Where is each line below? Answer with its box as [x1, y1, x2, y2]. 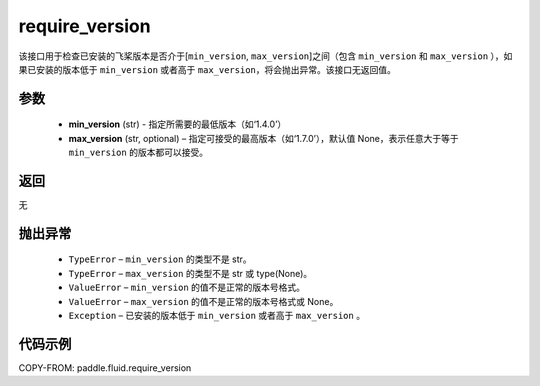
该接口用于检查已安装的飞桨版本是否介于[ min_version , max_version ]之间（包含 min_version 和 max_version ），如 [18, 50, 513, 62]
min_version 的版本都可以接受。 [68, 146, 209, 159]
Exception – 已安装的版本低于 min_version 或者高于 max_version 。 [68, 310, 365, 321]
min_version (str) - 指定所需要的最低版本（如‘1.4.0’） [68, 118, 287, 130]
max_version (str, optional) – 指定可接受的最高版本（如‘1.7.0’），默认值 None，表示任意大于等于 [68, 132, 459, 144]
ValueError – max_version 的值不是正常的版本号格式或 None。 [68, 295, 339, 307]
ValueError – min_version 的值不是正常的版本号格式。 [68, 281, 305, 294]
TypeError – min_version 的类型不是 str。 [68, 253, 252, 265]
